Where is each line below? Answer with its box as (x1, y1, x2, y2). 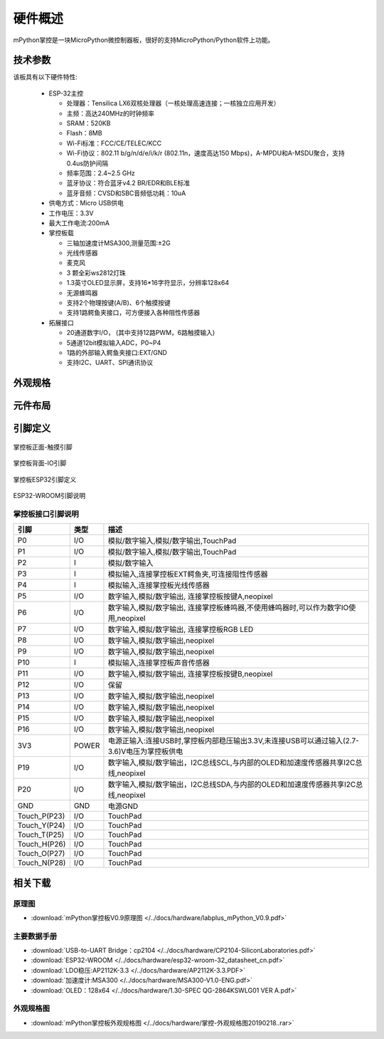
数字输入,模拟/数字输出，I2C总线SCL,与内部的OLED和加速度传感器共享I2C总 (107, 758, 363, 767)
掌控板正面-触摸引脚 (13, 443, 73, 451)
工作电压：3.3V (48, 209, 94, 217)
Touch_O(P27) (17, 849, 65, 859)
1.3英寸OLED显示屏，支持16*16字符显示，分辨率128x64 (66, 279, 230, 287)
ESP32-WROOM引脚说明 (13, 492, 86, 500)
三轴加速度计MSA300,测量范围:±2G (66, 239, 171, 247)
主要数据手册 (13, 931, 58, 941)
